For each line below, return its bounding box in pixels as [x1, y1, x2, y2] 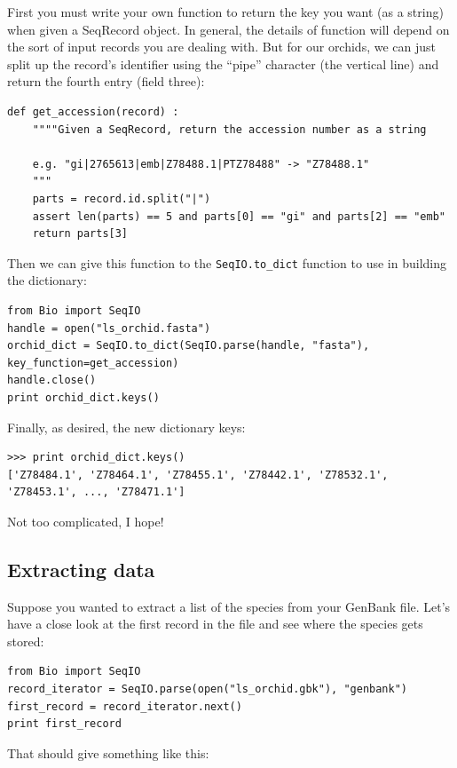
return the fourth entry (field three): [7, 72, 205, 91]
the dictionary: [7, 271, 87, 289]
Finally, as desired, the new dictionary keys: [7, 417, 246, 436]
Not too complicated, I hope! [7, 511, 164, 530]
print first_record [7, 717, 122, 731]
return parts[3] [32, 227, 129, 241]
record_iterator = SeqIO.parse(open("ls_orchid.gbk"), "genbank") [7, 683, 408, 696]
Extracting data [7, 555, 155, 582]
